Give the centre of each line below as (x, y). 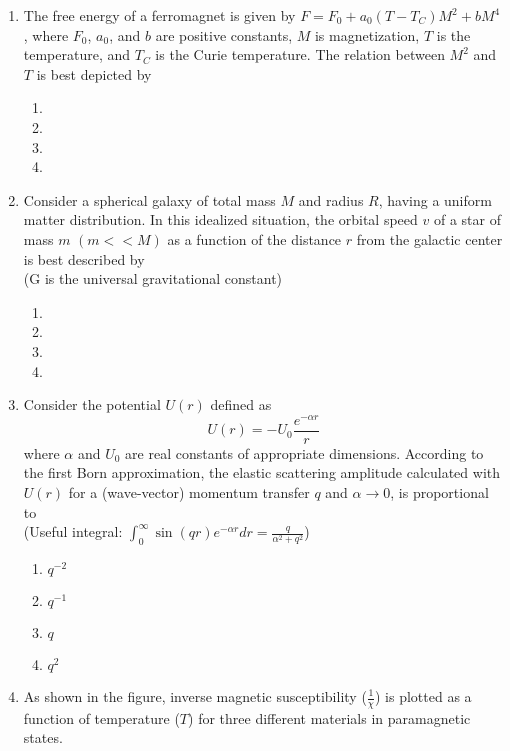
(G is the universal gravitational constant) (153, 278)
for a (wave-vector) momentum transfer (189, 492)
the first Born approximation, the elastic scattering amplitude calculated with (262, 472)
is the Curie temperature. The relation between (300, 54)
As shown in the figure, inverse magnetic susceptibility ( (195, 696)
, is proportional (439, 492)
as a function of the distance (254, 238)
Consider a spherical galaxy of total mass (149, 199)
